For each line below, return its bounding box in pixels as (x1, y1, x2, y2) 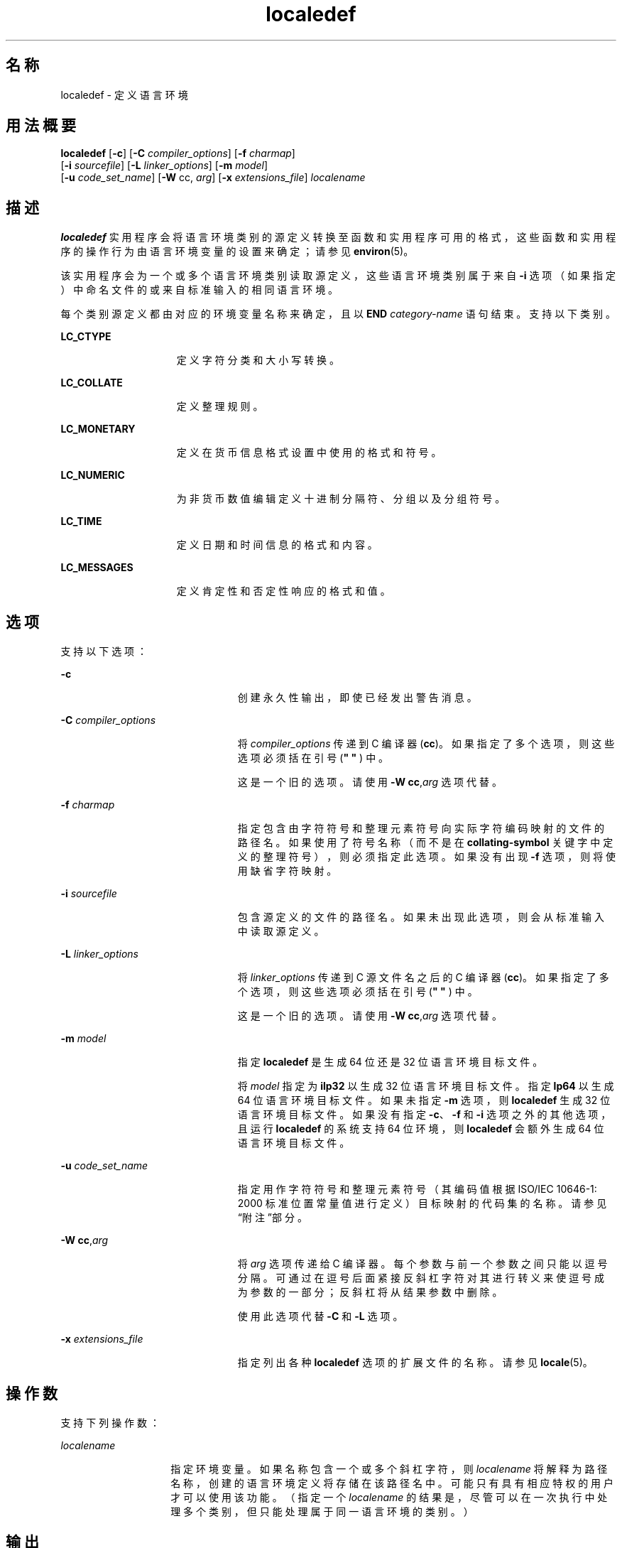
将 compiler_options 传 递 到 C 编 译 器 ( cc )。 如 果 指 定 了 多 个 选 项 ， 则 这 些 (237, 737, 615, 750)
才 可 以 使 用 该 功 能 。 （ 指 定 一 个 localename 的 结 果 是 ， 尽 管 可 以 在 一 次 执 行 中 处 (170, 1490, 608, 1503)
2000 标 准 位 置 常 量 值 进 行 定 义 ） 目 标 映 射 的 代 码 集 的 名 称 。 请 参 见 (237, 1197, 607, 1210)
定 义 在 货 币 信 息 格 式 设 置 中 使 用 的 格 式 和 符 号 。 (176, 446, 442, 459)
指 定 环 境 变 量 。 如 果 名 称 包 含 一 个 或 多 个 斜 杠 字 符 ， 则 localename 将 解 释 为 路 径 (170, 1462, 608, 1475)
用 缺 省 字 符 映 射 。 (237, 865, 337, 877)
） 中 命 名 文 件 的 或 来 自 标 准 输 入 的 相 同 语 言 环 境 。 (60, 283, 339, 296)
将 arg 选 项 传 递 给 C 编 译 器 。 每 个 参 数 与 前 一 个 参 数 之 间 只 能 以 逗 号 (237, 1257, 608, 1270)
